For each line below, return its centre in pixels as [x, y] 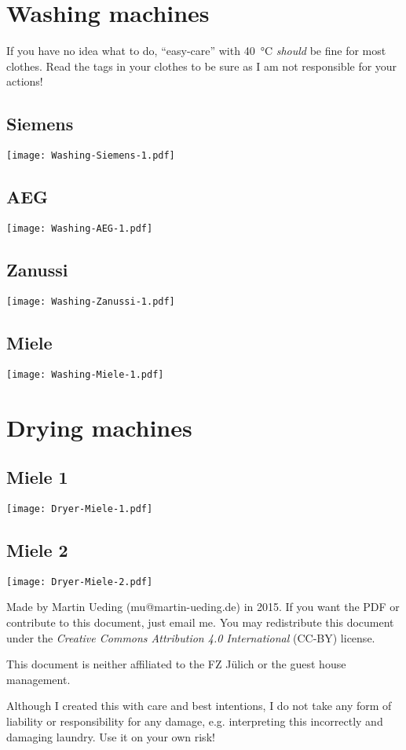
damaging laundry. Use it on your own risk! [111, 736]
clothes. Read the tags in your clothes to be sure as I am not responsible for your [202, 66]
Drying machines [99, 427]
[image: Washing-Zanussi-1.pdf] [91, 301]
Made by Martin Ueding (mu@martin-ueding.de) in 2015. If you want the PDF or [203, 607]
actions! [25, 81]
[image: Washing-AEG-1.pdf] [80, 228]
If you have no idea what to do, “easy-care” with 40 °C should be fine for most [196, 51]
